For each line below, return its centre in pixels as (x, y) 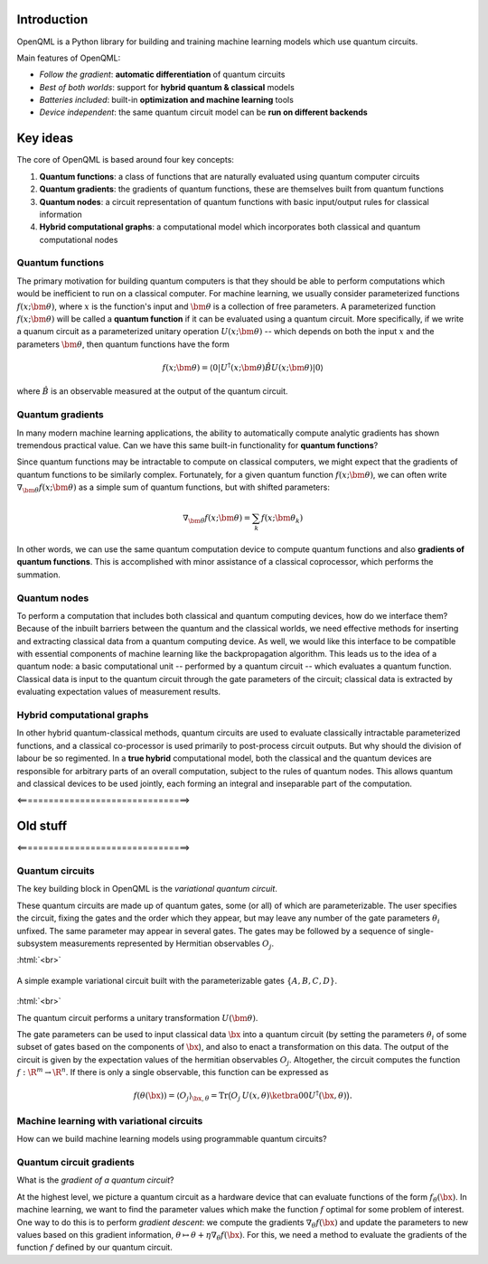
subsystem (37, 943)
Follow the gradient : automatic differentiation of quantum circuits (162, 75)
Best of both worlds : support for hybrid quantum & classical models (167, 87)
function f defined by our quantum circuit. (95, 1248)
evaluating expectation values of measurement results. (119, 692)
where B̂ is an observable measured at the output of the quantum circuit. (152, 391)
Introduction (52, 19)
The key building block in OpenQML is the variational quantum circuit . (147, 889)
